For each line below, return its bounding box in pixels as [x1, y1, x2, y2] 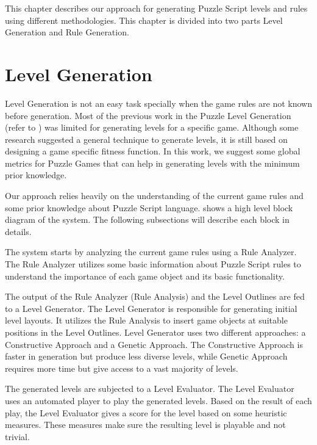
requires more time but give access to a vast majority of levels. [5, 361, 238, 374]
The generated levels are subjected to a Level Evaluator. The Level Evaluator [5, 382, 294, 395]
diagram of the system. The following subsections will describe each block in [5, 213, 290, 226]
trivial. [5, 430, 30, 443]
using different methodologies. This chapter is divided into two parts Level [5, 13, 283, 26]
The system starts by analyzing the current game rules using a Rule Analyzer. [5, 245, 297, 258]
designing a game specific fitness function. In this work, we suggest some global [5, 145, 301, 157]
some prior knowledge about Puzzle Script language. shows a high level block [5, 201, 293, 214]
